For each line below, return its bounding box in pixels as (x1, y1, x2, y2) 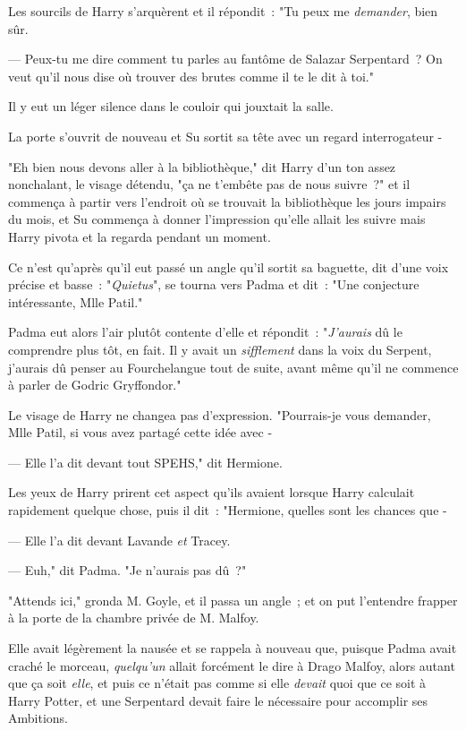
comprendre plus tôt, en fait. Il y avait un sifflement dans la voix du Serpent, (8, 339, 432, 358)
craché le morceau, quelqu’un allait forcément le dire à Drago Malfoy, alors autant (8, 656, 455, 674)
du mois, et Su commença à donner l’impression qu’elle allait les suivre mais (8, 210, 426, 228)
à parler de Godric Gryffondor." (8, 375, 182, 394)
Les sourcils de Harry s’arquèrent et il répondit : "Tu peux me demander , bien (8, 2, 438, 20)
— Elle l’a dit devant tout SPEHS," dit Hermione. (8, 452, 283, 471)
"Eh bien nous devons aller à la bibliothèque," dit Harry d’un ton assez (8, 157, 396, 176)
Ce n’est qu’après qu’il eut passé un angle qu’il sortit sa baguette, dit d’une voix (8, 257, 449, 276)
